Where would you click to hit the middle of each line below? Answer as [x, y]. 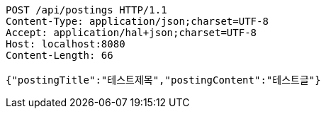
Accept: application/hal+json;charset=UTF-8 [131, 33]
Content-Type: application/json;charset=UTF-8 [137, 21]
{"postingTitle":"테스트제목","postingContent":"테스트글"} [163, 80]
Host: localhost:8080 [66, 44]
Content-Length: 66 [60, 55]
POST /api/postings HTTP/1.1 [86, 10]
